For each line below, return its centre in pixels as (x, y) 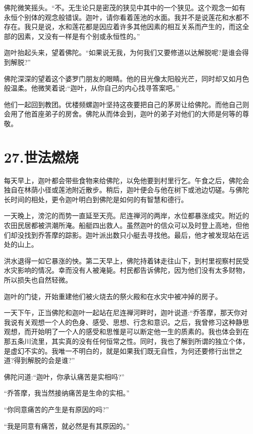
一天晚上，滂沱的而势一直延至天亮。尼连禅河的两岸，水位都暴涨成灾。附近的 (126, 216)
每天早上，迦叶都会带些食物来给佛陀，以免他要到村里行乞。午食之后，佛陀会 (126, 180)
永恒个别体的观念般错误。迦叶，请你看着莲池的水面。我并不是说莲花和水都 (123, 17)
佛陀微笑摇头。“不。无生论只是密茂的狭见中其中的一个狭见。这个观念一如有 (125, 7)
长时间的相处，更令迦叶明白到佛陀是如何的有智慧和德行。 (96, 199)
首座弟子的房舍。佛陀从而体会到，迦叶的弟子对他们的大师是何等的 (136, 114)
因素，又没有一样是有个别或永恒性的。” (79, 36)
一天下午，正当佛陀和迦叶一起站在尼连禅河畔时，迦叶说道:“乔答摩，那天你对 (126, 312)
